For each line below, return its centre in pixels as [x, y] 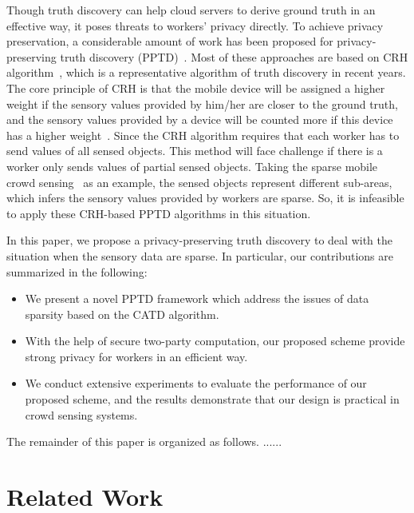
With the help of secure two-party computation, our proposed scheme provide [215, 341]
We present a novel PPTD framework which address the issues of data [197, 298]
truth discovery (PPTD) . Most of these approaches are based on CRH [234, 56]
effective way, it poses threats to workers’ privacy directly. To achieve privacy [195, 25]
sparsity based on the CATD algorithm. [122, 314]
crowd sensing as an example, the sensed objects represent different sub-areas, [199, 182]
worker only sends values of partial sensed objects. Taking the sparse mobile [192, 166]
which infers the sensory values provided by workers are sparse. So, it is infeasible [205, 198]
